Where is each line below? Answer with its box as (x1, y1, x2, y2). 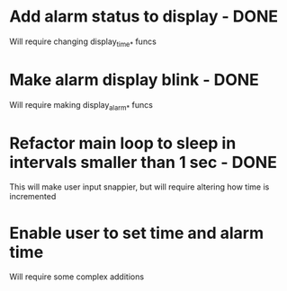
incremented (9, 191, 57, 202)
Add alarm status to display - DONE (9, 6, 279, 27)
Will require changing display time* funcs (9, 36, 157, 48)
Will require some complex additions (9, 271, 145, 282)
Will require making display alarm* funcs (9, 99, 153, 112)
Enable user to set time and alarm (9, 223, 265, 243)
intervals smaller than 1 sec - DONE (9, 152, 277, 172)
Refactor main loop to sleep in (9, 133, 237, 154)
